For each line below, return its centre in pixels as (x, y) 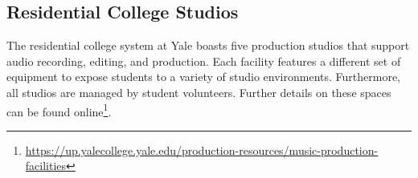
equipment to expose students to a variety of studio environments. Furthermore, (203, 77)
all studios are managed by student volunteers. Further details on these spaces (199, 92)
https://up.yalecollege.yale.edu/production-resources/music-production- (202, 150)
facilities (46, 166)
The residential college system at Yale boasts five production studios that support (208, 45)
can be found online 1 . (59, 110)
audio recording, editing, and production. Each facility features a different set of (204, 61)
